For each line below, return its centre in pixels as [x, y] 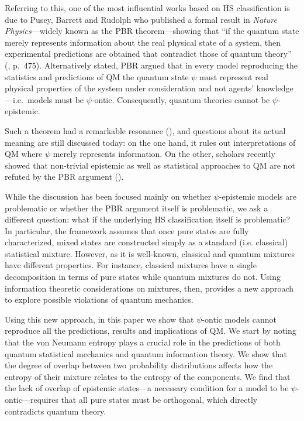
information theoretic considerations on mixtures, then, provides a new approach [149, 288]
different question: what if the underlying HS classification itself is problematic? [148, 219]
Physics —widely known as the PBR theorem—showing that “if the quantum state [152, 31]
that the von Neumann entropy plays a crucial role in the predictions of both [143, 342]
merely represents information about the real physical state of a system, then [143, 42]
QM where [24, 154]
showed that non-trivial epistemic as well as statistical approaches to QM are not [150, 165]
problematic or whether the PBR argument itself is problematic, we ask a [137, 208]
